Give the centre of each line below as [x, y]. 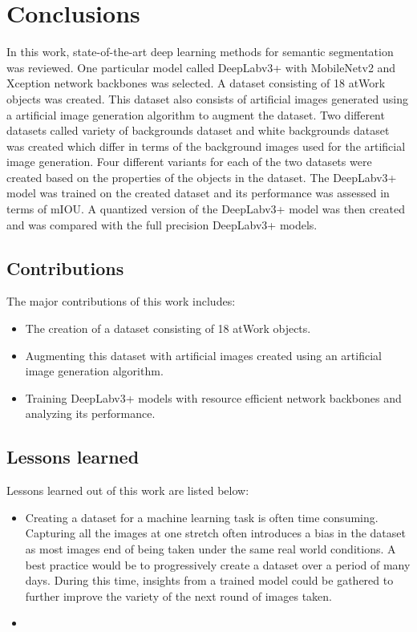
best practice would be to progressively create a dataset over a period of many [218, 564]
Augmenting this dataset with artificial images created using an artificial [203, 355]
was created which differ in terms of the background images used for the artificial [206, 146]
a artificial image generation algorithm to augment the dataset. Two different [196, 114]
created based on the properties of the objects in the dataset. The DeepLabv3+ [202, 177]
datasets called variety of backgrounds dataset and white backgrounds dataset [198, 130]
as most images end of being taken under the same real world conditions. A [211, 549]
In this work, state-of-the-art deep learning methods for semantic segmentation [200, 52]
